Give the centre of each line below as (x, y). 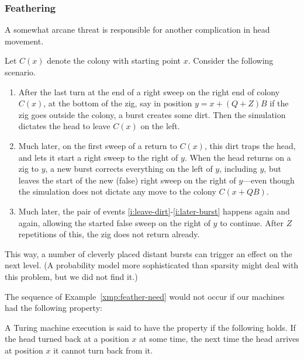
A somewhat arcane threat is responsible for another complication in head (137, 30)
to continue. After (252, 222)
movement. (24, 41)
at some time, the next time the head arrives (219, 339)
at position (24, 350)
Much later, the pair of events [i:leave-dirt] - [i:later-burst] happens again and (154, 211)
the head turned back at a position (67, 339)
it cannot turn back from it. (103, 350)
